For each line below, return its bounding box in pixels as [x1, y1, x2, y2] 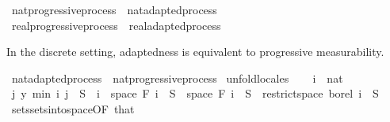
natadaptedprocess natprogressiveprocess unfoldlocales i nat [11, 69, 343, 86]
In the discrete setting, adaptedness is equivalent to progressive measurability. [6, 43, 384, 60]
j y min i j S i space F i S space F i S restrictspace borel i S [11, 85, 379, 102]
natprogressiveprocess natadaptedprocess [11, 2, 217, 17]
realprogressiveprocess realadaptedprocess [11, 17, 221, 33]
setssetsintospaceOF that [11, 100, 135, 116]
